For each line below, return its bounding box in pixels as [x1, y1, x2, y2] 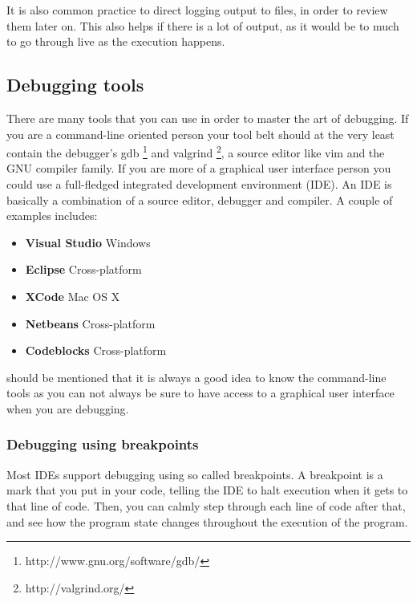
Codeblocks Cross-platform [25, 342, 167, 359]
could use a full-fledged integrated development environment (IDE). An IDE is [6, 176, 392, 193]
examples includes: [6, 207, 98, 224]
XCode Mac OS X [25, 287, 120, 304]
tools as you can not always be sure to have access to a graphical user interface [6, 384, 395, 401]
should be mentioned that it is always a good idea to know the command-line [6, 368, 387, 385]
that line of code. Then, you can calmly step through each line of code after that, [6, 497, 406, 514]
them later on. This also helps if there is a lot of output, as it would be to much [6, 17, 399, 34]
